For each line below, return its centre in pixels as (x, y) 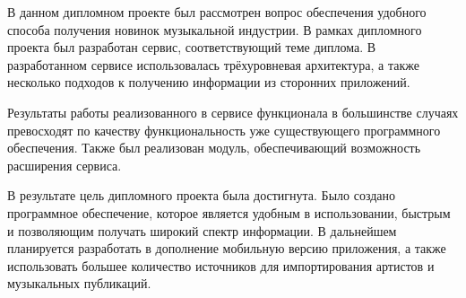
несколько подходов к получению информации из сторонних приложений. (209, 82)
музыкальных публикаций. (79, 283)
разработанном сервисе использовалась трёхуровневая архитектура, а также (213, 64)
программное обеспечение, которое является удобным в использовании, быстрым (229, 212)
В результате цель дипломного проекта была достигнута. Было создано (202, 195)
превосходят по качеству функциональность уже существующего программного (224, 130)
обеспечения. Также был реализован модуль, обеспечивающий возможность (214, 148)
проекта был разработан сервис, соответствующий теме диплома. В (192, 47)
